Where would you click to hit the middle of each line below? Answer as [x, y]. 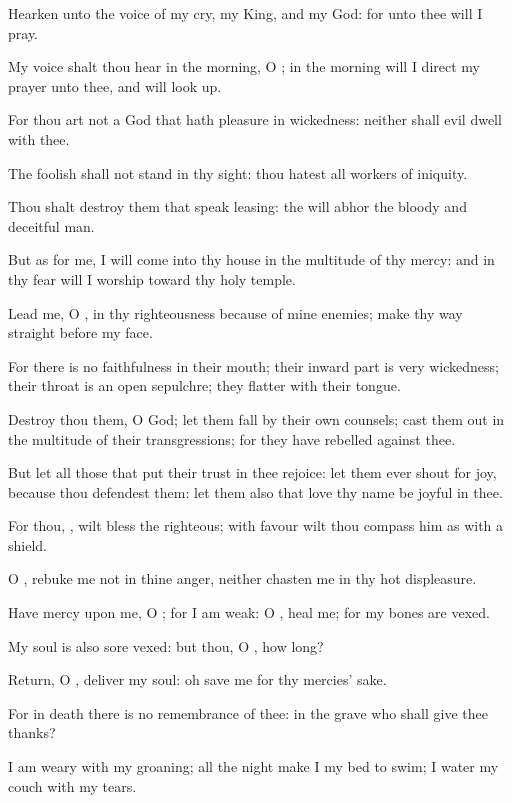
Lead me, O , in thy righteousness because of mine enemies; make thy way [235, 312]
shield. [27, 544]
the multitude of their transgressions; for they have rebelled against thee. [232, 438]
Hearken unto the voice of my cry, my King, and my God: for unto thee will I [245, 13]
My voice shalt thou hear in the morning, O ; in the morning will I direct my [244, 66]
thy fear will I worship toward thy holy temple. [152, 278]
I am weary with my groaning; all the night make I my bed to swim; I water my [253, 766]
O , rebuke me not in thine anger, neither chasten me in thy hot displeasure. [242, 578]
